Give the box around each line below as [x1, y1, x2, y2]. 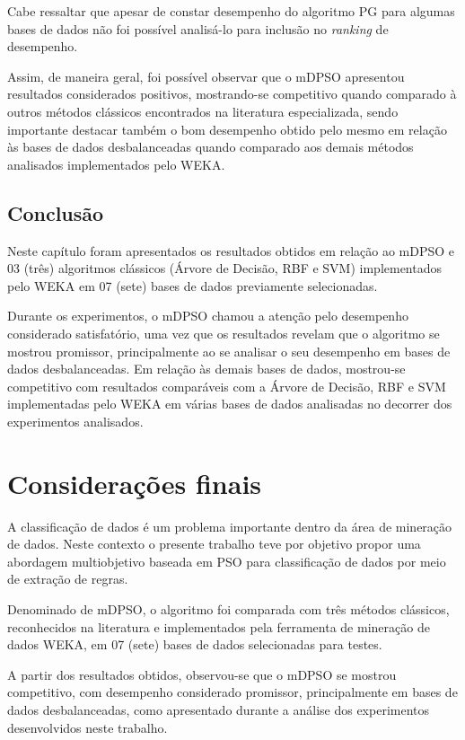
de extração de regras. [7, 569, 128, 588]
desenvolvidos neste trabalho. [7, 718, 168, 736]
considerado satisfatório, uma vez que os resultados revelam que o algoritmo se [7, 323, 440, 342]
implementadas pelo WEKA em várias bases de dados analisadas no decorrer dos [7, 394, 452, 413]
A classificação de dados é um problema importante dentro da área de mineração [7, 516, 452, 535]
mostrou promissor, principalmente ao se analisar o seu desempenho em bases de [7, 341, 451, 360]
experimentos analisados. [7, 411, 144, 430]
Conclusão [7, 198, 104, 226]
